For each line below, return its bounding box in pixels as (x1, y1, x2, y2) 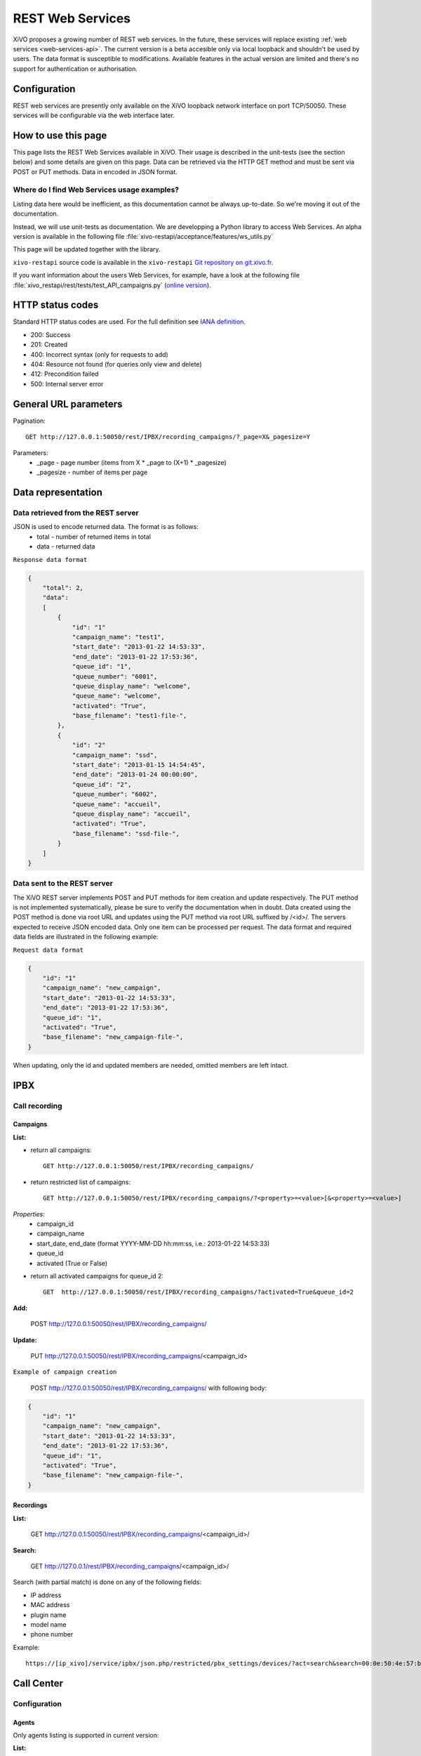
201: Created (30, 341, 68, 349)
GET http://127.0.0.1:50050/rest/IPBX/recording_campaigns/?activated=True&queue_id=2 (43, 1288, 354, 1296)
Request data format (13, 945, 84, 954)
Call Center (13, 1677, 63, 1689)
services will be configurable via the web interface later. (13, 111, 175, 119)
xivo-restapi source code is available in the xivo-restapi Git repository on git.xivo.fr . (13, 258, 274, 266)
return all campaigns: (30, 1146, 92, 1155)
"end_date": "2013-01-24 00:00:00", (72, 771, 199, 779)
